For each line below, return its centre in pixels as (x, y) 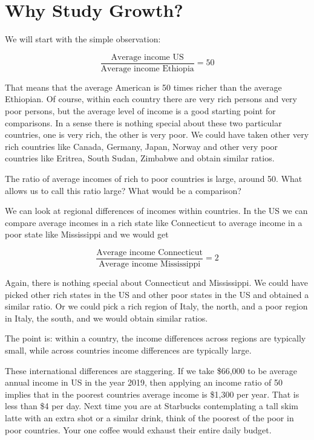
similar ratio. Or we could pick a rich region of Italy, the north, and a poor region (156, 306)
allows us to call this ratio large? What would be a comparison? (123, 190)
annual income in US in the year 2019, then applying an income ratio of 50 (144, 382)
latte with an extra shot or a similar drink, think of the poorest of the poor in (149, 417)
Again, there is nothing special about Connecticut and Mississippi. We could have (157, 282)
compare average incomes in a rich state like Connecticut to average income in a (154, 222)
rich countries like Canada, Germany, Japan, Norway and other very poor (142, 146)
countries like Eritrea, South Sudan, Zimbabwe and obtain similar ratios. (140, 158)
